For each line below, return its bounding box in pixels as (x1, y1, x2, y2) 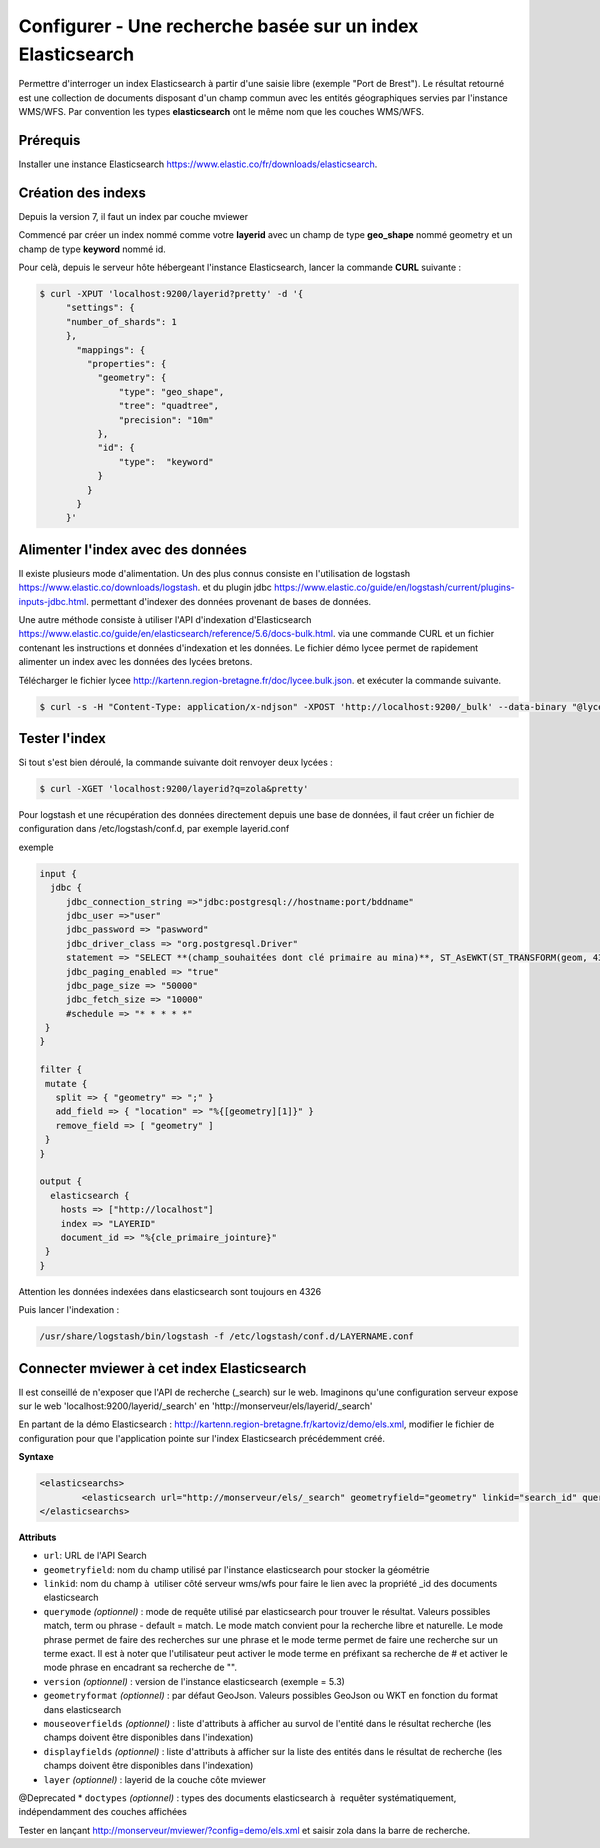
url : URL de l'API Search (43, 1550, 147, 1562)
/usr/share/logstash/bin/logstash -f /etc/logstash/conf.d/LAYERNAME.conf (39, 1331, 415, 1342)
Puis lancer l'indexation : (18, 1304, 120, 1316)
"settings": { (65, 302, 135, 314)
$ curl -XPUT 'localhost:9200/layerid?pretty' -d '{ (39, 288, 304, 300)
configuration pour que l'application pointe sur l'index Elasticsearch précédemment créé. (18, 1432, 385, 1444)
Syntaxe (18, 1451, 54, 1463)
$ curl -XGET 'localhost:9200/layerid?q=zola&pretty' (39, 783, 309, 795)
